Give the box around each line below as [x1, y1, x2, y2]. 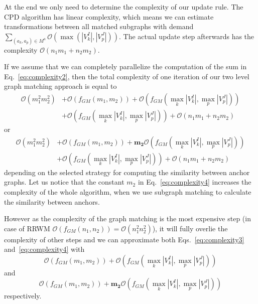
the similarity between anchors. [4, 196, 100, 207]
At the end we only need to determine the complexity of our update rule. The [4, 2, 243, 12]
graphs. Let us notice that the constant [4, 177, 124, 187]
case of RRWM [4, 223, 50, 233]
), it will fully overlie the [152, 223, 228, 233]
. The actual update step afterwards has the [119, 31, 254, 41]
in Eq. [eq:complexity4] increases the [138, 177, 251, 187]
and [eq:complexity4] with [4, 244, 85, 254]
